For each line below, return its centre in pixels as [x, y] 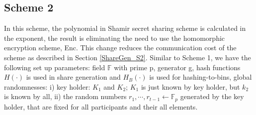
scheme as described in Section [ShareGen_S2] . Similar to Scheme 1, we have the [128, 57]
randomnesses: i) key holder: [47, 86]
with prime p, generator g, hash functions [177, 67]
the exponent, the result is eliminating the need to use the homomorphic [115, 38]
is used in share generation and [73, 77]
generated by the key [212, 96]
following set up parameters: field [55, 67]
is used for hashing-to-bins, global [201, 77]
